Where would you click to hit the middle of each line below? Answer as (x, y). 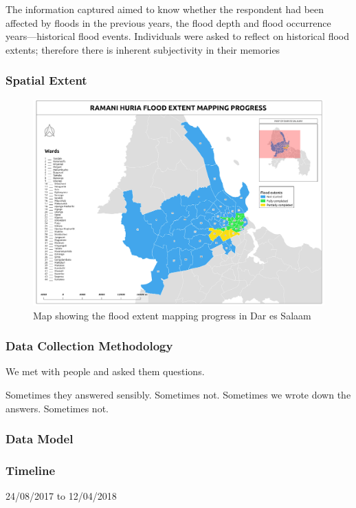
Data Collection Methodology (89, 346)
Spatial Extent (46, 80)
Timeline (31, 470)
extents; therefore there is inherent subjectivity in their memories (143, 49)
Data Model (40, 439)
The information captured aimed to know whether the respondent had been (165, 9)
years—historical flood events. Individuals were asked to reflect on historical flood (177, 36)
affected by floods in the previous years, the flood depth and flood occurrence (168, 22)
